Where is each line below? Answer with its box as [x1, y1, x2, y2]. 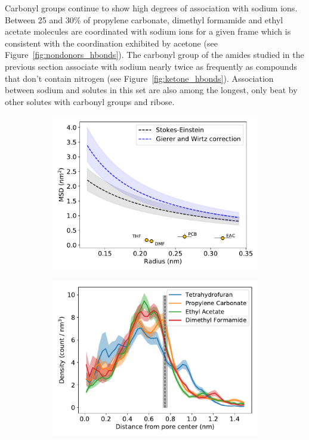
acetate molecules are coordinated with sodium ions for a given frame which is [5, 25, 291, 38]
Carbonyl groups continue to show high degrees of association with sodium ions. [5, 2, 298, 14]
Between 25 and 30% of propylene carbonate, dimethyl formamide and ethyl [5, 13, 283, 26]
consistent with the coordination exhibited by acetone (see [5, 36, 218, 49]
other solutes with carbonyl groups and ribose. [5, 95, 175, 107]
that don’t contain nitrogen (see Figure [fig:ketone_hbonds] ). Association [5, 72, 274, 84]
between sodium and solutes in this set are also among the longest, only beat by [5, 84, 298, 96]
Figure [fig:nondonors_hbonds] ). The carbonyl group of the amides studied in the [5, 48, 304, 61]
